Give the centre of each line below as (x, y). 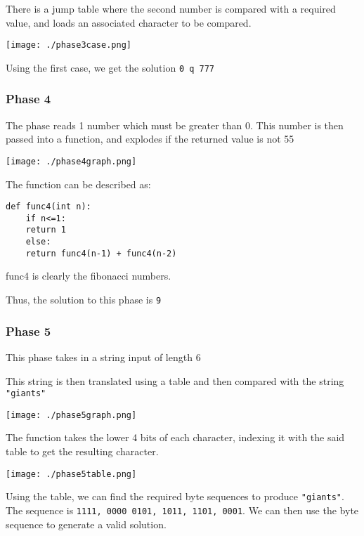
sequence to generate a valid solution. (86, 524)
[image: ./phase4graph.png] (71, 161)
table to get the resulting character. (82, 451)
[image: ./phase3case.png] (69, 45)
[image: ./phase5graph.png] (71, 415)
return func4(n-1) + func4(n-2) (101, 253)
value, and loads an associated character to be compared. (129, 22)
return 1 (46, 230)
